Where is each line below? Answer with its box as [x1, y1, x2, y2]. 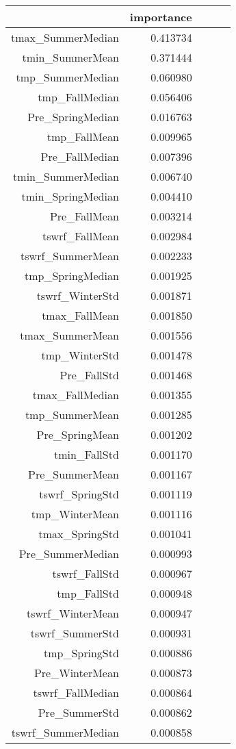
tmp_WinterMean [31, 506, 119, 522]
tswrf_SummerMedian [11, 724, 119, 740]
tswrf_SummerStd [30, 625, 119, 641]
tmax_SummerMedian [11, 29, 119, 45]
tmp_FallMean [47, 129, 119, 144]
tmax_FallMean [42, 307, 119, 323]
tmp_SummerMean [25, 407, 119, 422]
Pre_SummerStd [38, 704, 119, 720]
